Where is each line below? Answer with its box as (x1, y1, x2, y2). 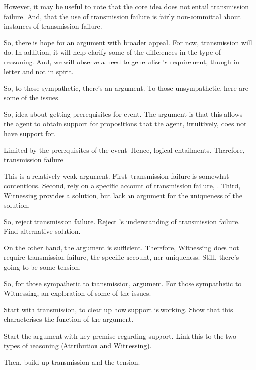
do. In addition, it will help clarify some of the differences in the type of (4, 47, 221, 57)
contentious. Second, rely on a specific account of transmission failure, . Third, (4, 180, 241, 190)
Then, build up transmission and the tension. (4, 357, 140, 367)
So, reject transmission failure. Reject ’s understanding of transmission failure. (4, 216, 240, 226)
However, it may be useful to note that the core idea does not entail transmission (4, 1, 249, 11)
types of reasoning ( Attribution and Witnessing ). (4, 340, 152, 350)
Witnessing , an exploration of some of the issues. (4, 288, 151, 298)
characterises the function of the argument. (4, 314, 134, 324)
